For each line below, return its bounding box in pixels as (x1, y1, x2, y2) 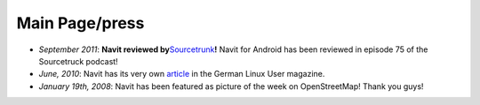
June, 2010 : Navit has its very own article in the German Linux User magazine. (38, 69, 325, 79)
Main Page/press (16, 13, 145, 33)
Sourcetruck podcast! (38, 56, 119, 66)
